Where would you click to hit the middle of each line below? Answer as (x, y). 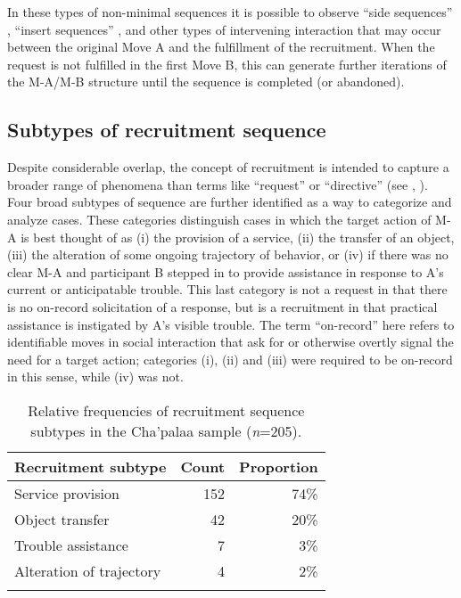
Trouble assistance (71, 545)
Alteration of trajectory (88, 570)
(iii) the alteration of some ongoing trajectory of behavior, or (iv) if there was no (228, 254)
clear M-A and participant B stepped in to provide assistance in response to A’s (226, 271)
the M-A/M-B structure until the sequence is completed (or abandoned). (206, 82)
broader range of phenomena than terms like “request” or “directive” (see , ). (218, 184)
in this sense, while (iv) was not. (95, 377)
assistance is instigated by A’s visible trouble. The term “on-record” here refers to (231, 324)
